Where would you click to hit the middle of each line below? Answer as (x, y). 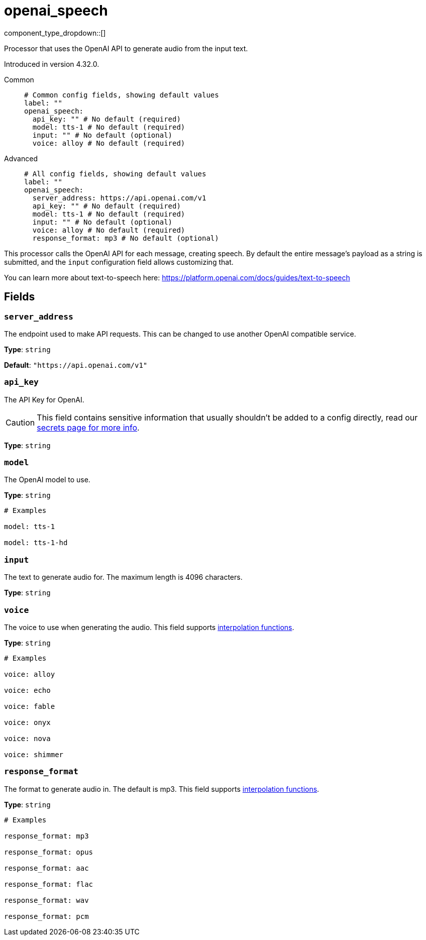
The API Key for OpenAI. (44, 399)
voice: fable (30, 706)
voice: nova (27, 738)
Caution (20, 422)
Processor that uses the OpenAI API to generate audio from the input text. (126, 48)
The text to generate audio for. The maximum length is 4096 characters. (123, 577)
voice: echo (27, 690)
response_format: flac (49, 884)
